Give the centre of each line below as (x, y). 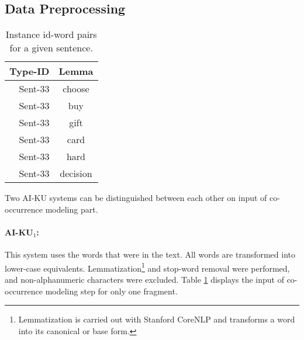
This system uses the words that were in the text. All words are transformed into (150, 254)
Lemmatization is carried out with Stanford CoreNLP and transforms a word (157, 319)
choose (76, 89)
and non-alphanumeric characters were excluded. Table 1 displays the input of (144, 280)
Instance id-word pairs (51, 34)
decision (76, 174)
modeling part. (72, 209)
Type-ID (30, 71)
